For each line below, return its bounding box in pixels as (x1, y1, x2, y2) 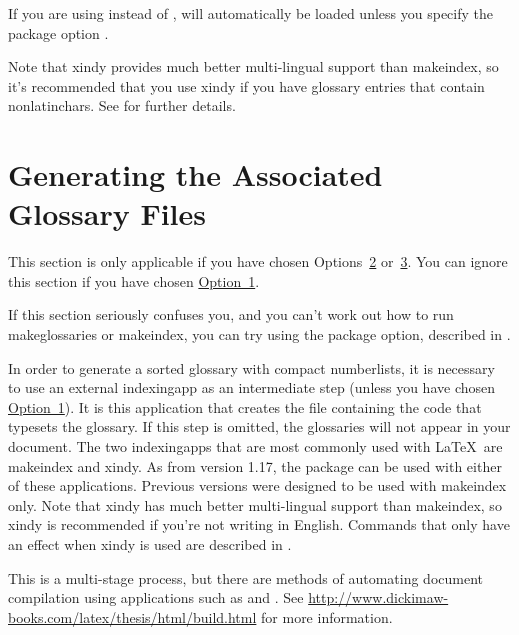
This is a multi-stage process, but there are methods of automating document (8, 567, 483, 588)
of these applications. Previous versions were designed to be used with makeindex (8, 475, 507, 496)
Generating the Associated (8, 154, 383, 195)
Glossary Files (8, 193, 207, 234)
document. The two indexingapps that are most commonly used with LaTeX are (8, 436, 503, 457)
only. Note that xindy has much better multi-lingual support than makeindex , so (8, 494, 502, 515)
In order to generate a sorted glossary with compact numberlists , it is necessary (8, 357, 495, 378)
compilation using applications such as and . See (8, 587, 304, 608)
